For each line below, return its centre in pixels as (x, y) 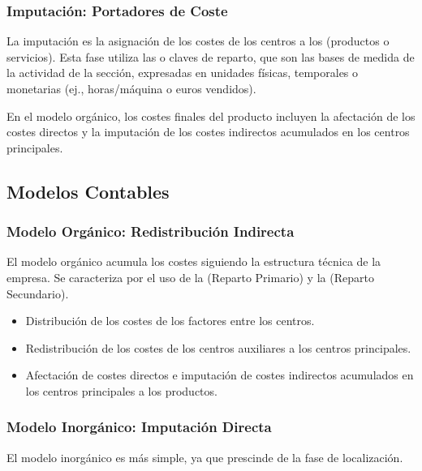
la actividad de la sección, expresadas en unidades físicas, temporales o (183, 73)
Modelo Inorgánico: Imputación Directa (139, 427)
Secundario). (38, 293)
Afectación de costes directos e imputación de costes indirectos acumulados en (220, 375)
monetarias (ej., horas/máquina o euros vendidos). (131, 88)
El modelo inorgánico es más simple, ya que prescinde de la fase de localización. (205, 457)
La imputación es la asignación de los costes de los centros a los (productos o (198, 41)
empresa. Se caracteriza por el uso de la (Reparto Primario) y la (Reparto (190, 277)
